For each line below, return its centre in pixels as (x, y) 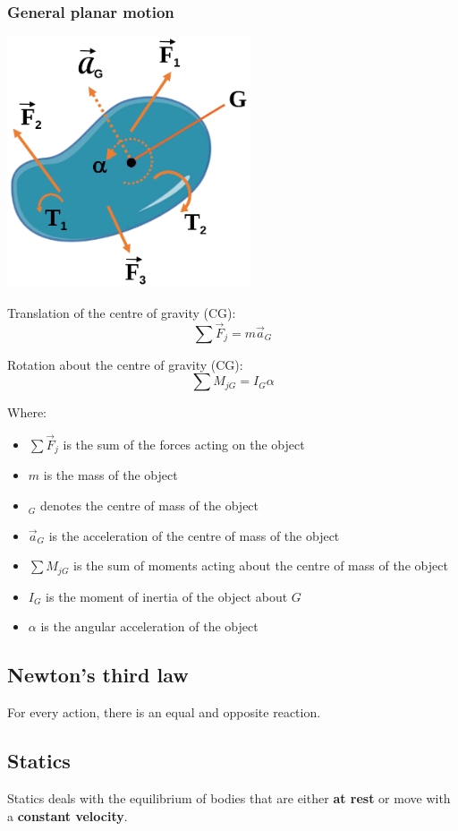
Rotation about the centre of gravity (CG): (125, 364)
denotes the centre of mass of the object (149, 505)
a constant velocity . (68, 815)
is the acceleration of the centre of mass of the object (194, 535)
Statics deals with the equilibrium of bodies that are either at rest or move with (229, 797)
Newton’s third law (98, 675)
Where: (27, 412)
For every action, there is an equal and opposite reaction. (164, 712)
